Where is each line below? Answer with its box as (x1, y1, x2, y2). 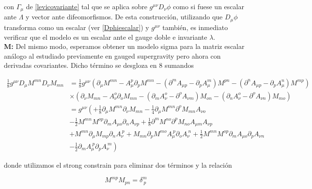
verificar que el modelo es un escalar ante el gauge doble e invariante (4, 31, 207, 42)
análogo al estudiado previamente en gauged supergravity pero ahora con (4, 50, 221, 61)
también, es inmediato (162, 22, 228, 32)
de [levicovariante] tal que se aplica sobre (26, 1, 147, 11)
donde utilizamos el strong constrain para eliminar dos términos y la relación (4, 160, 232, 170)
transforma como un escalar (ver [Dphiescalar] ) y (4, 22, 149, 32)
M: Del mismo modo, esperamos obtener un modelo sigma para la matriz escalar (4, 41, 245, 51)
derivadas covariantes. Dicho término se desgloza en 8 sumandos (4, 60, 194, 70)
